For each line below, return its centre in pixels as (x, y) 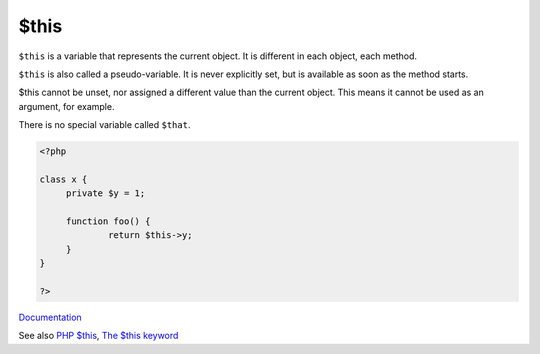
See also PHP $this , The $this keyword (98, 336)
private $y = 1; (105, 193)
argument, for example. (66, 106)
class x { (63, 179)
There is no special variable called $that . (104, 125)
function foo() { (108, 221)
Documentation (50, 317)
